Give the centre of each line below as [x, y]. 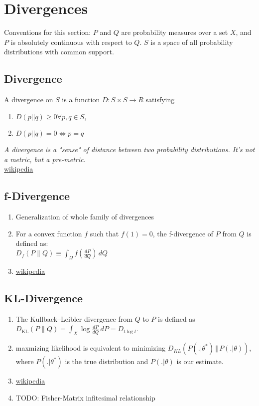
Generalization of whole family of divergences [85, 217]
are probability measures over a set [175, 32]
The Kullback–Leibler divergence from [74, 318]
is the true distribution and [107, 361]
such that [104, 233]
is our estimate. [200, 361]
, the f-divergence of [183, 233]
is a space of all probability [192, 42]
